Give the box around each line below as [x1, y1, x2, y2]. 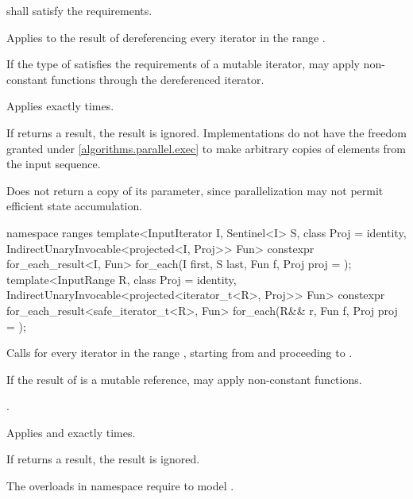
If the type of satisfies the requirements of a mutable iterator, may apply [6, 56, 360, 72]
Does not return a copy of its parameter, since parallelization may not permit [6, 182, 384, 198]
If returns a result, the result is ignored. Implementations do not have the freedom [6, 124, 407, 140]
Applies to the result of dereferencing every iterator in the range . [6, 29, 326, 45]
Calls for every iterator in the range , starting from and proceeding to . [6, 344, 353, 361]
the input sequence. [6, 155, 101, 172]
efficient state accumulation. [6, 198, 143, 214]
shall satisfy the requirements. [6, 2, 152, 18]
